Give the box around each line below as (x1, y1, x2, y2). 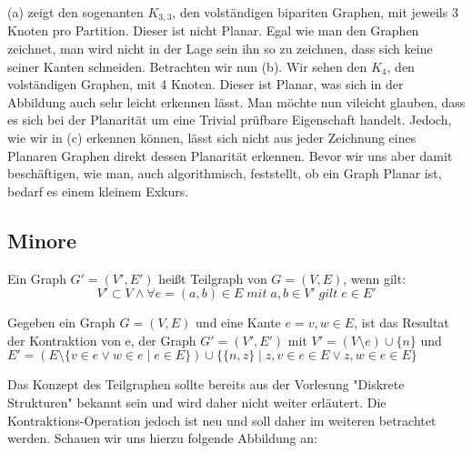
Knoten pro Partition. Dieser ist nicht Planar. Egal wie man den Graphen (7, 21, 419, 40)
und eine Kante (196, 313, 281, 332)
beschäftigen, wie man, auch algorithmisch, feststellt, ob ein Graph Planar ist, (7, 164, 442, 183)
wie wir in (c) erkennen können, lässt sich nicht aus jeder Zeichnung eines (7, 128, 417, 147)
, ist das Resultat (354, 313, 449, 332)
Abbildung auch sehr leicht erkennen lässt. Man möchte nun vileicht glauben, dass (7, 92, 466, 111)
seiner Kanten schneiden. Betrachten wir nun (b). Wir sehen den (7, 56, 367, 75)
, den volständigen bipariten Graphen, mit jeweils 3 (172, 3, 458, 21)
